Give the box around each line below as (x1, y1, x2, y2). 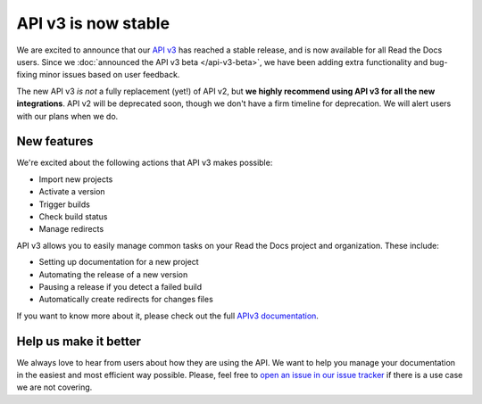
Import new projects (38, 174, 113, 185)
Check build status (38, 210, 108, 222)
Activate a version (38, 186, 106, 197)
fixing (16, 70, 37, 80)
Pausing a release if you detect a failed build (38, 281, 203, 292)
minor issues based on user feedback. (38, 70, 180, 80)
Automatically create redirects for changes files (38, 294, 213, 305)
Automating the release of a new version (38, 268, 188, 280)
